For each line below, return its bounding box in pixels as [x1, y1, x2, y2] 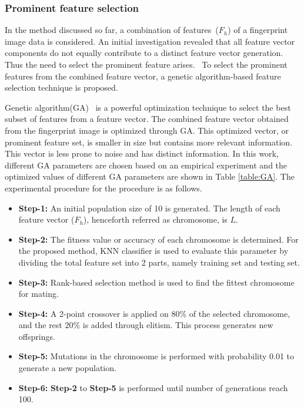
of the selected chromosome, [189, 307, 290, 319]
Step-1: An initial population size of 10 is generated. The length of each [18, 201, 280, 214]
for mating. [18, 287, 59, 300]
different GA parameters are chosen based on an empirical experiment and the [5, 158, 288, 171]
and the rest [18, 319, 62, 331]
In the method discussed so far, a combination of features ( [5, 24, 219, 36]
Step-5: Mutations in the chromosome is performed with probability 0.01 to [18, 350, 295, 362]
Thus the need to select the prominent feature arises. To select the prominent [5, 58, 288, 70]
